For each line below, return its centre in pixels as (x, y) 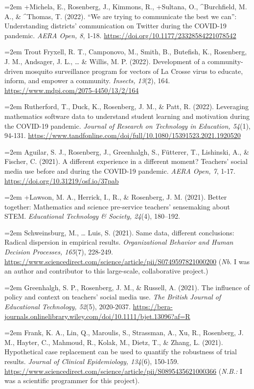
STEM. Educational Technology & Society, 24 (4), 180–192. (92, 216)
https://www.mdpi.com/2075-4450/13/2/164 (72, 90)
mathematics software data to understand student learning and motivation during (127, 116)
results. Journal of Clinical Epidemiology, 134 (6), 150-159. (92, 361)
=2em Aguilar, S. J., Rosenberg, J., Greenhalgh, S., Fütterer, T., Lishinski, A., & (127, 151)
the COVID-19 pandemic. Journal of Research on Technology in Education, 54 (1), (127, 126)
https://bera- (153, 307)
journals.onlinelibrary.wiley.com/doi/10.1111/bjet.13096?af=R (97, 316)
